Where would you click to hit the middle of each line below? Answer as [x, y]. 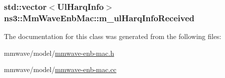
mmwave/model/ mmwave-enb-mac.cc [60, 69]
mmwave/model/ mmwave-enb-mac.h [59, 53]
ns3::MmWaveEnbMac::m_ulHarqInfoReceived [99, 18]
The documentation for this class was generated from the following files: [113, 36]
